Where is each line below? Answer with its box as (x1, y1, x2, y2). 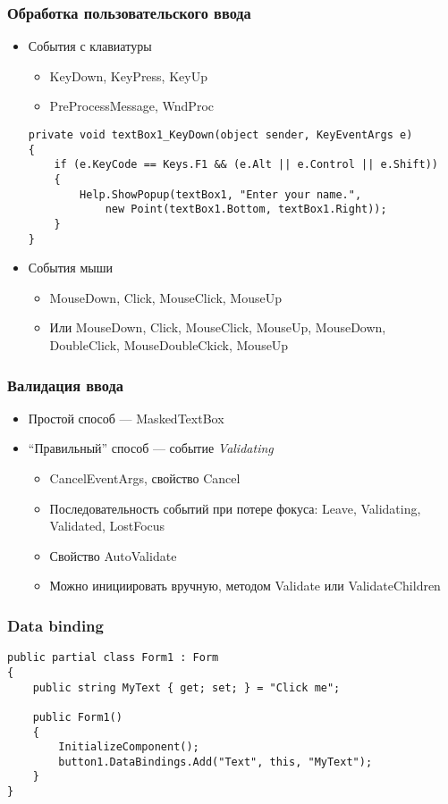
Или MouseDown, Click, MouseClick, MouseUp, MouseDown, (49, 318, 386, 337)
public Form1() (32, 710, 123, 724)
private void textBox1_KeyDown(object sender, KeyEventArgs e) (28, 129, 413, 141)
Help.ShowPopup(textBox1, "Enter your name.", (80, 188, 362, 201)
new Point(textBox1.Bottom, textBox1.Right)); (105, 203, 387, 216)
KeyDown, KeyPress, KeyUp (49, 66, 207, 85)
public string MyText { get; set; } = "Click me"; (32, 681, 341, 694)
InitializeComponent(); (58, 741, 199, 754)
